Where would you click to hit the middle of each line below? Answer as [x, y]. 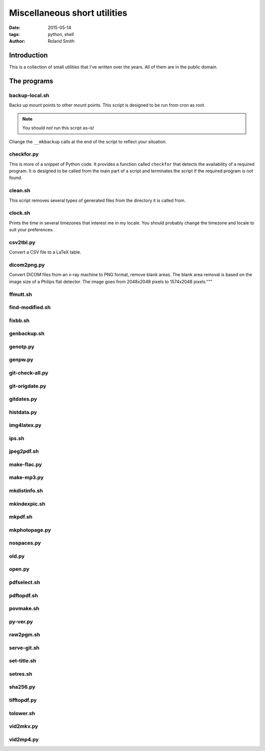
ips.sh [17, 438]
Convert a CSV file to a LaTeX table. [45, 252]
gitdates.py [23, 399]
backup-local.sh [29, 95]
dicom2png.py [27, 265]
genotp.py [22, 346]
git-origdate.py [28, 386]
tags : [14, 34]
